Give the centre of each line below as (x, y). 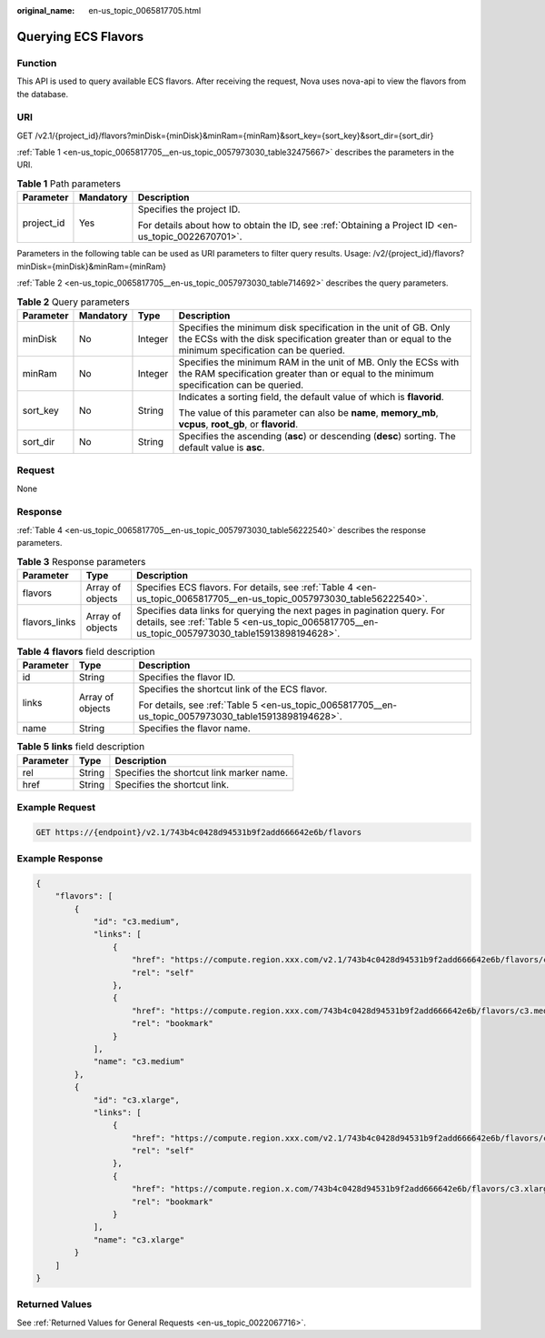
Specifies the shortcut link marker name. (202, 772)
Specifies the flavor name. (194, 729)
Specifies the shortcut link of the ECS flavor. (233, 689)
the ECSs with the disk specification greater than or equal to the (315, 338)
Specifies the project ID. (189, 209)
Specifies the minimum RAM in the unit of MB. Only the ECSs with (319, 362)
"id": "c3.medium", (137, 922)
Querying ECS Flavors (80, 36)
